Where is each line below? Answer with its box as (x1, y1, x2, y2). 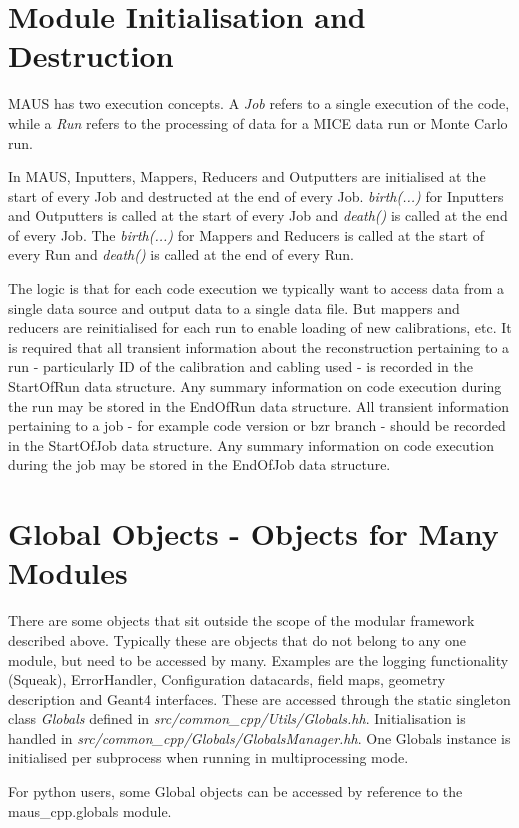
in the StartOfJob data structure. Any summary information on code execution (8, 434, 494, 455)
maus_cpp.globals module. (8, 800, 172, 821)
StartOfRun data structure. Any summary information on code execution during (8, 376, 502, 397)
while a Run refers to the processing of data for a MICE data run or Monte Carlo (8, 112, 508, 133)
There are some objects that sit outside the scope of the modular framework (8, 610, 475, 631)
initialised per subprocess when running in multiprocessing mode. (8, 747, 409, 768)
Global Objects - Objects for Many (8, 513, 499, 554)
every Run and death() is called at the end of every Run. (8, 244, 355, 265)
